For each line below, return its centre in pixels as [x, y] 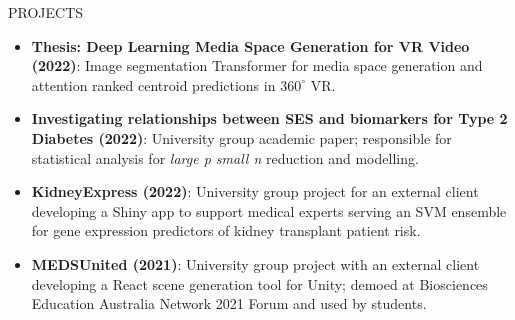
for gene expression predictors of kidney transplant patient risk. [226, 230]
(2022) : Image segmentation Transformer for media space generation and [257, 65]
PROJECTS [46, 12]
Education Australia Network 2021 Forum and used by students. [229, 303]
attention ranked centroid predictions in [153, 84]
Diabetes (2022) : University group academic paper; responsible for [241, 137]
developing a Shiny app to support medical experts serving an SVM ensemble [269, 210]
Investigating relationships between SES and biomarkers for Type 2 [269, 118]
